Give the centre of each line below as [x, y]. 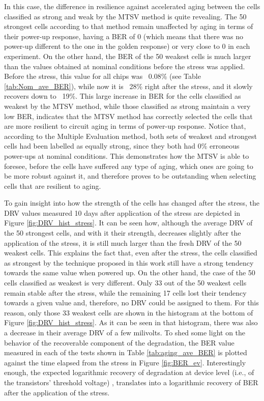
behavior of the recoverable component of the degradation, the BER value [119, 342]
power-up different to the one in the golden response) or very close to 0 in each [127, 46]
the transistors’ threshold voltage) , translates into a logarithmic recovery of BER [131, 382]
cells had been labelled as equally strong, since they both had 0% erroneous [122, 146]
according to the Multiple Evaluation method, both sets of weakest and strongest [130, 136]
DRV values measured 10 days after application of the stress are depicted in [122, 212]
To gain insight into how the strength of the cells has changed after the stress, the [132, 203]
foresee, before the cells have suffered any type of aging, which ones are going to [129, 166]
